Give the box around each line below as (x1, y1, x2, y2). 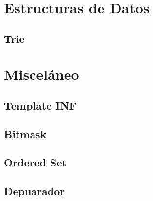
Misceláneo (4, 64, 79, 84)
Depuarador (4, 183, 65, 199)
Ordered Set (4, 155, 67, 170)
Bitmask (4, 126, 47, 141)
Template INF (4, 97, 77, 112)
